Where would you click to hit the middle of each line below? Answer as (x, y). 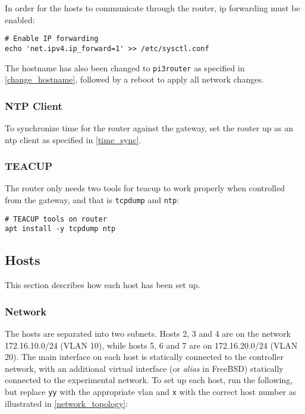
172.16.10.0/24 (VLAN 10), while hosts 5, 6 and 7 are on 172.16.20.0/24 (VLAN (151, 345)
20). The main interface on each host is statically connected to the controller (144, 357)
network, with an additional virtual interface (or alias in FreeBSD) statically (144, 368)
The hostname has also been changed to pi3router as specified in (125, 67)
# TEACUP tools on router (56, 219)
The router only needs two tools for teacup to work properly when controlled (145, 188)
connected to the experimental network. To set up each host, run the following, (149, 380)
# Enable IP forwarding (52, 39)
